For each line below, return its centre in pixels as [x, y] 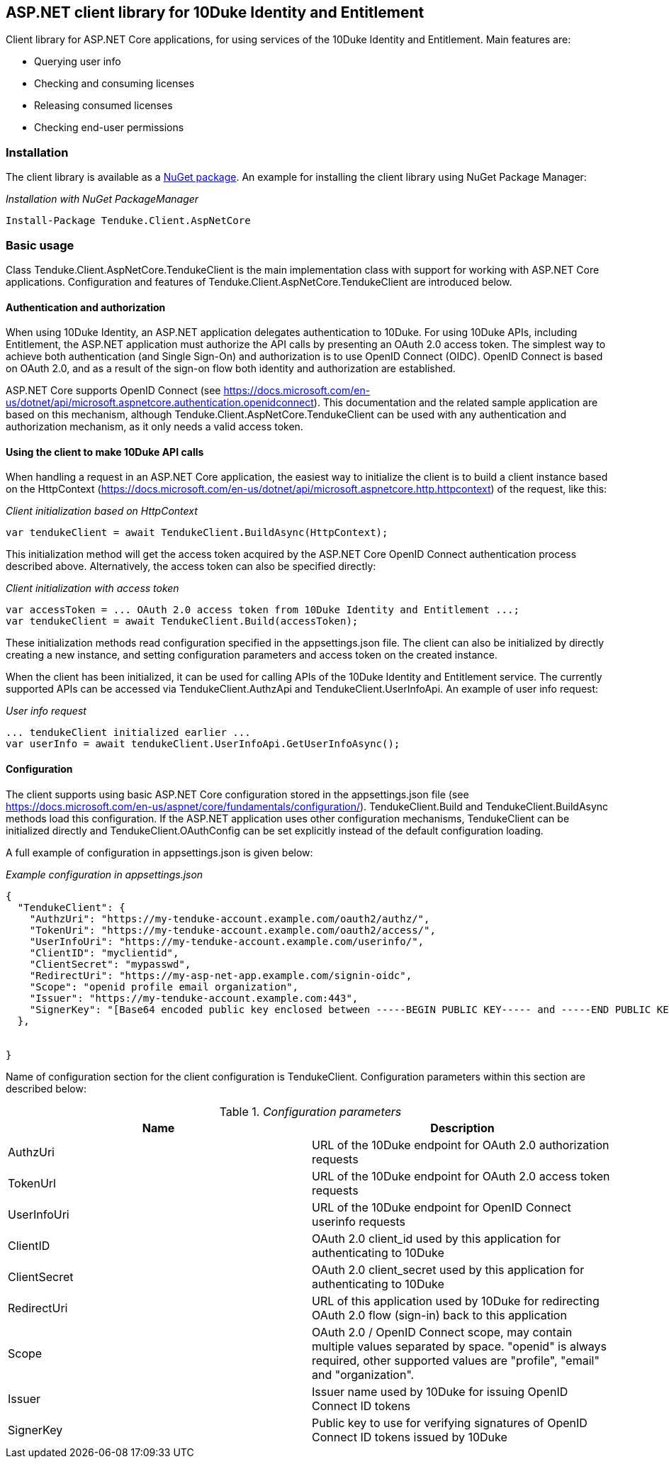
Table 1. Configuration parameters [310, 1111]
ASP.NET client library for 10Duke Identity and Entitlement [215, 12]
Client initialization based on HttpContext [102, 511]
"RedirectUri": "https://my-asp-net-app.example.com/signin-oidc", [221, 975]
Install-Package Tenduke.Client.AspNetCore [128, 221]
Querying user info [78, 62]
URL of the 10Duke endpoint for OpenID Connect [442, 1207]
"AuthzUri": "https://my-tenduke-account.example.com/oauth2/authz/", [230, 918]
